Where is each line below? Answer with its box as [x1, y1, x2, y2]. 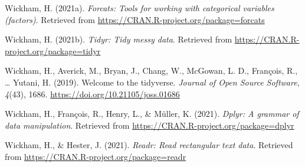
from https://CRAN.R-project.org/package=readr [5, 150, 186, 162]
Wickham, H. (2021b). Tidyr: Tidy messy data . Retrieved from [5, 33, 232, 45]
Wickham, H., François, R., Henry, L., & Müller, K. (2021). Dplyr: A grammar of [5, 107, 299, 120]
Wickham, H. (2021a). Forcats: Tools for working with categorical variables [5, 2, 274, 14]
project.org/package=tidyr [5, 44, 101, 57]
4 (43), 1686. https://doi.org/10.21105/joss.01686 [5, 87, 180, 100]
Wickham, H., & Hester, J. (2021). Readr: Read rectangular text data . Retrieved [5, 139, 293, 151]
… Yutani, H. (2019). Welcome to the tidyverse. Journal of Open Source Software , [5, 76, 300, 88]
